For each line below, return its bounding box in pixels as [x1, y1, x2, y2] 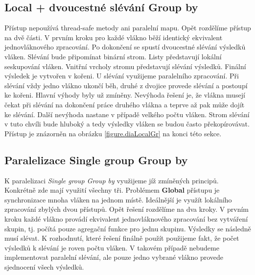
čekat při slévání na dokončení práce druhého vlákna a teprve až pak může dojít [4, 99, 245, 109]
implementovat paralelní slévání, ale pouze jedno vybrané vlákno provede [4, 252, 224, 262]
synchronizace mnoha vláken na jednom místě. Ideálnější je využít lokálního [4, 194, 232, 204]
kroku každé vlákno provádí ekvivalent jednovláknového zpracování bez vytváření [4, 213, 248, 224]
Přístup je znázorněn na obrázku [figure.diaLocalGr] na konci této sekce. [4, 128, 222, 138]
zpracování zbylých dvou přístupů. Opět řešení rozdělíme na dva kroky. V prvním [4, 204, 249, 214]
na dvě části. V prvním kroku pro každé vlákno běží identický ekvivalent [4, 32, 223, 42]
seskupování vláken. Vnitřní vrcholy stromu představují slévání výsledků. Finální [4, 61, 246, 71]
